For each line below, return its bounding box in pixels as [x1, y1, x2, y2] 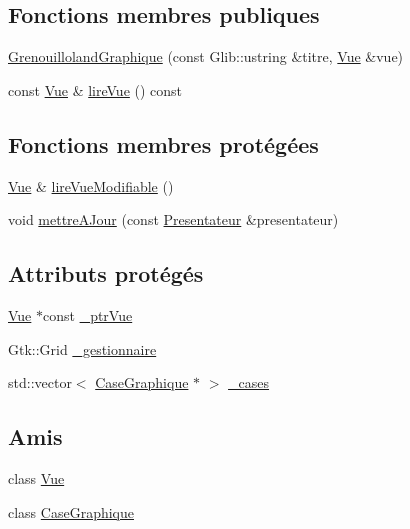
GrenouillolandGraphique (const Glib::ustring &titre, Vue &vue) [8, 46, 404, 67]
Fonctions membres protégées [8, 128, 319, 159]
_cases [228, 372, 270, 393]
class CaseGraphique [8, 501, 134, 522]
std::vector [8, 372, 72, 393]
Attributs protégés [8, 258, 204, 289]
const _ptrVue [43, 304, 133, 325]
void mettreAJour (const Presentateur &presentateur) [8, 209, 339, 230]
